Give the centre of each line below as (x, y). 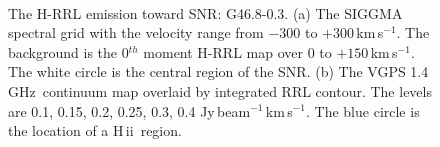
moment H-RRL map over (223, 51)
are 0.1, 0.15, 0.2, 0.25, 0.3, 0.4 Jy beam (129, 110)
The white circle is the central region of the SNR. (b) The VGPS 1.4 (218, 71)
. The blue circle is (363, 110)
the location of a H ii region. (95, 130)
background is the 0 (68, 51)
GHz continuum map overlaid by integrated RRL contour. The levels (220, 90)
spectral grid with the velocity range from (136, 32)
